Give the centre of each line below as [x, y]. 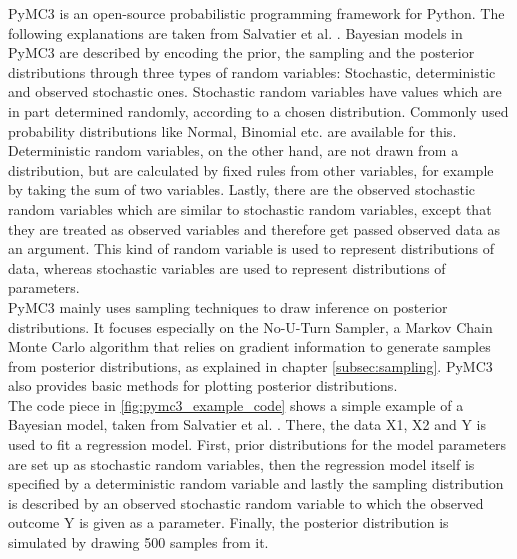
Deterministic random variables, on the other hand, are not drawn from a [233, 150]
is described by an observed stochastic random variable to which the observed [246, 502]
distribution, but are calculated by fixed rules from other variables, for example [251, 169]
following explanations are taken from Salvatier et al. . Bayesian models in [235, 32]
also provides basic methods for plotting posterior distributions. [203, 385]
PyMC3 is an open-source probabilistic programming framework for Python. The [256, 13]
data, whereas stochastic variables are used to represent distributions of [227, 267]
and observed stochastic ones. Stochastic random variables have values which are [255, 91]
